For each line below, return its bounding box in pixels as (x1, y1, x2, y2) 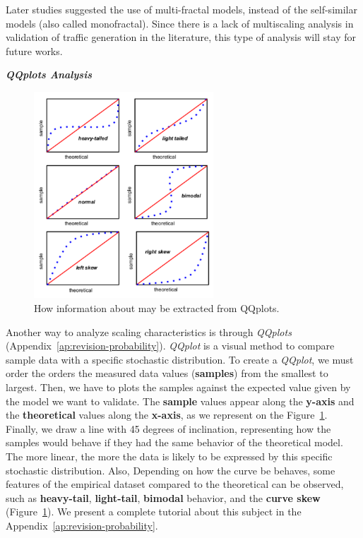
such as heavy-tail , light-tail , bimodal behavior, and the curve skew (6, 490, 321, 505)
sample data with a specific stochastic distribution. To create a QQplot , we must (6, 352, 354, 366)
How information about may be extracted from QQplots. (34, 301, 280, 316)
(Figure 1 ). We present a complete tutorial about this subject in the (6, 504, 302, 519)
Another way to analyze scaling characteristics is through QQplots (6, 324, 292, 339)
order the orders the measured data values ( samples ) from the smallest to (6, 366, 328, 381)
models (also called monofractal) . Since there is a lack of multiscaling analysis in (6, 16, 354, 30)
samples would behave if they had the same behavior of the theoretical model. (6, 435, 343, 450)
